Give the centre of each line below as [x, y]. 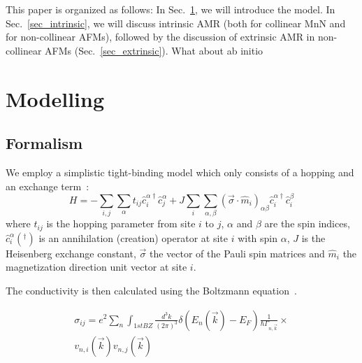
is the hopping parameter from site [121, 223]
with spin [258, 237]
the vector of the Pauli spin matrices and [237, 253]
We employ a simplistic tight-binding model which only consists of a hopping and [180, 172]
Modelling [55, 98]
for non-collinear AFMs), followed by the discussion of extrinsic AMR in [160, 37]
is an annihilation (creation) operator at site [133, 237]
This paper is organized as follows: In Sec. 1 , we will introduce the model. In [171, 9]
